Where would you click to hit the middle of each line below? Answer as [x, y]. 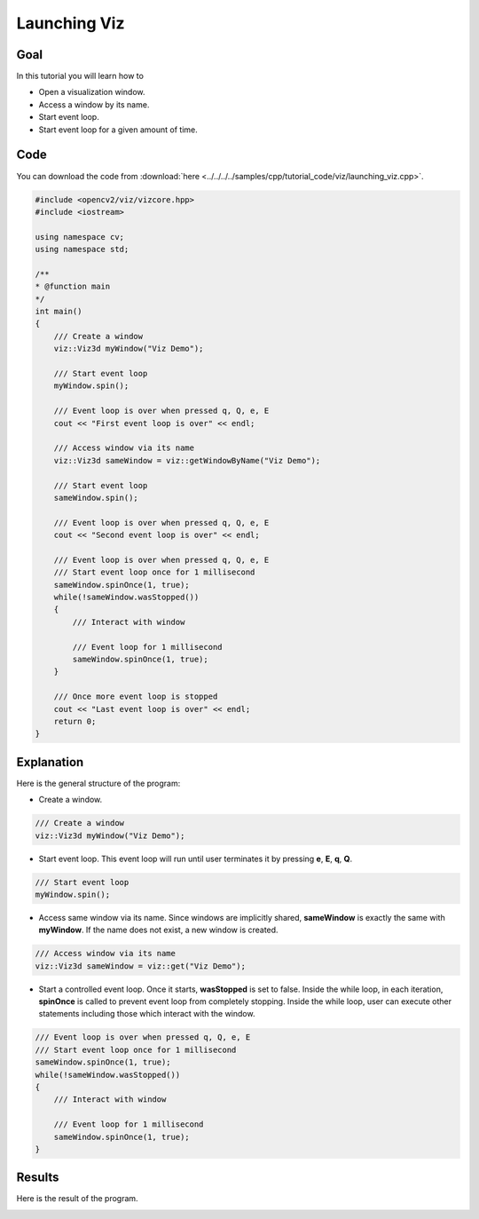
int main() [59, 312]
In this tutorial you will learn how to [80, 76]
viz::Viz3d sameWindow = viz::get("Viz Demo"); [140, 966]
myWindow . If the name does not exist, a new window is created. [158, 930]
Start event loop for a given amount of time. [118, 130]
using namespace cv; [79, 237]
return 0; [75, 721]
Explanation [50, 762]
